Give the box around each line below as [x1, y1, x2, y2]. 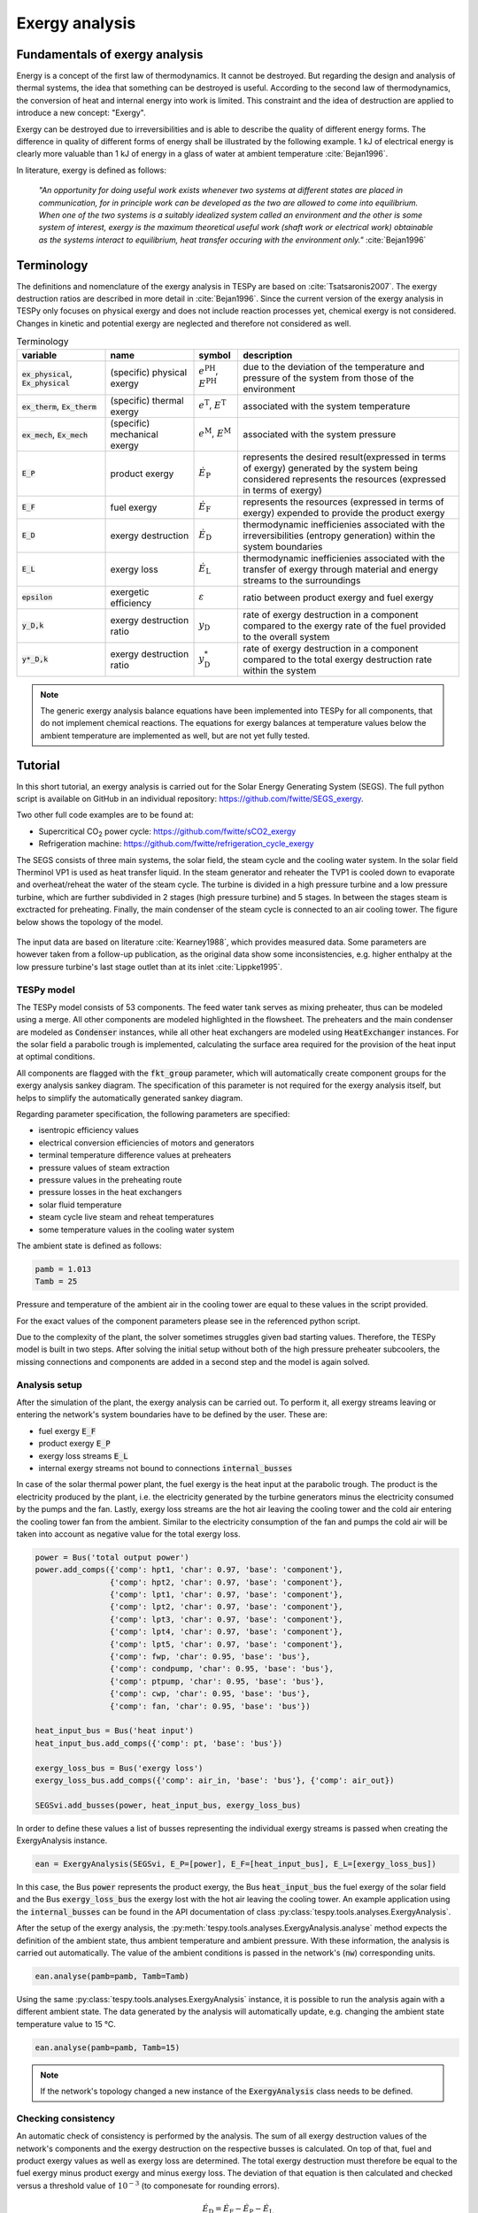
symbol [198, 349, 231, 361]
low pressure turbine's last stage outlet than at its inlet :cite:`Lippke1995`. [16, 961, 283, 972]
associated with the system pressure [243, 428, 397, 440]
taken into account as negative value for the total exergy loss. [16, 1528, 241, 1539]
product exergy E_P [38, 1438, 111, 1449]
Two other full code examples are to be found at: [16, 810, 194, 821]
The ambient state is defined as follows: [16, 1240, 163, 1251]
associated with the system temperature [243, 399, 411, 412]
